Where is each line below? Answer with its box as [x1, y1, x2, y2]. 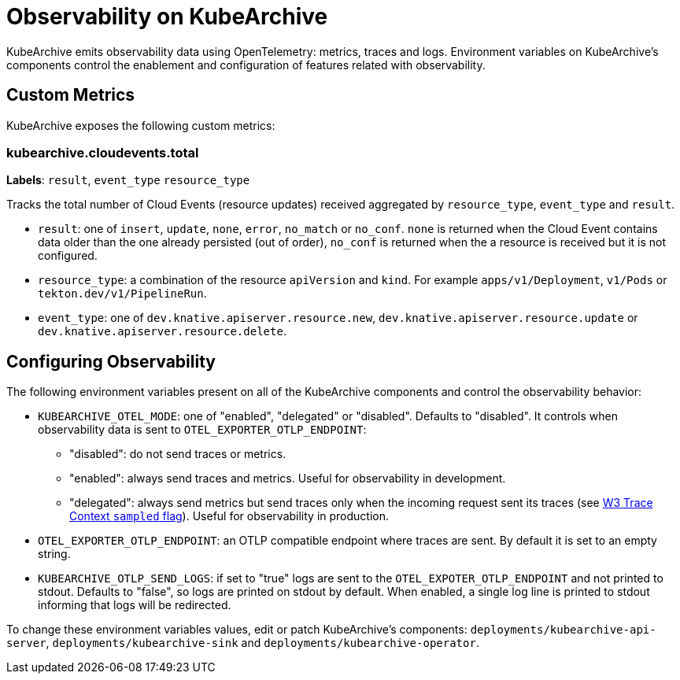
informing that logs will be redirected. [38, 598, 231, 612]
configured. [38, 249, 98, 263]
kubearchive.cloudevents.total [6, 144, 199, 161]
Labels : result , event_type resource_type [6, 173, 250, 187]
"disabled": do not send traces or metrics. [69, 447, 286, 461]
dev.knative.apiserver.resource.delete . [38, 324, 286, 338]
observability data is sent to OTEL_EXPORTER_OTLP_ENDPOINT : [38, 423, 367, 437]
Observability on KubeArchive [6, 3, 328, 30]
